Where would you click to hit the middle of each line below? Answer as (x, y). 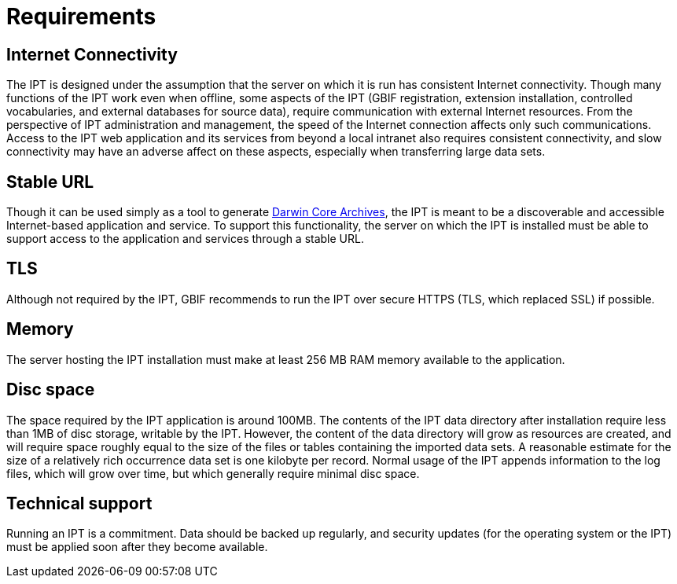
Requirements (81, 17)
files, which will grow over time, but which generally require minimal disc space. (213, 473)
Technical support (79, 503)
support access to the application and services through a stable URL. (185, 239)
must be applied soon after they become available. (137, 547)
